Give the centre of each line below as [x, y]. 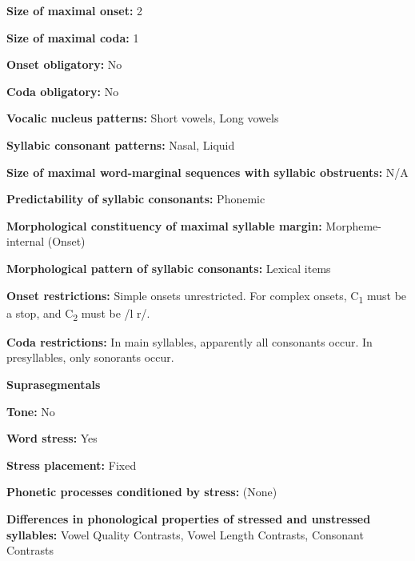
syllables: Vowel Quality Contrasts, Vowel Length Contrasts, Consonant [185, 534]
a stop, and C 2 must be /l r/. [78, 314]
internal [26, 241]
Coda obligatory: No [63, 91]
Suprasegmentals [54, 384]
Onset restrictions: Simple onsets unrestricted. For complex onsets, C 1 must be [207, 296]
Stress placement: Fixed [72, 465]
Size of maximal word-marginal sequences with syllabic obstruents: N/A [207, 172]
